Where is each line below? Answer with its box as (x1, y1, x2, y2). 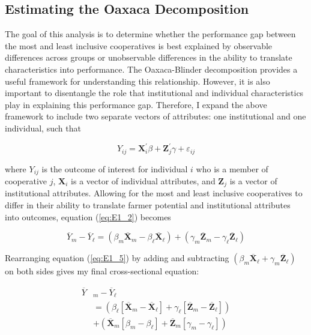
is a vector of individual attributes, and (71, 174, 216, 187)
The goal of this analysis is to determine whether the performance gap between (5, 28, 296, 40)
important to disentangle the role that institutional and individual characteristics (5, 86, 304, 99)
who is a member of (196, 162, 268, 175)
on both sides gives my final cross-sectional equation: (5, 265, 199, 277)
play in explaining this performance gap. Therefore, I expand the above (5, 98, 267, 110)
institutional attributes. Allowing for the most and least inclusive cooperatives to (5, 187, 303, 199)
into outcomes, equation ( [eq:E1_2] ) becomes (5, 210, 171, 223)
